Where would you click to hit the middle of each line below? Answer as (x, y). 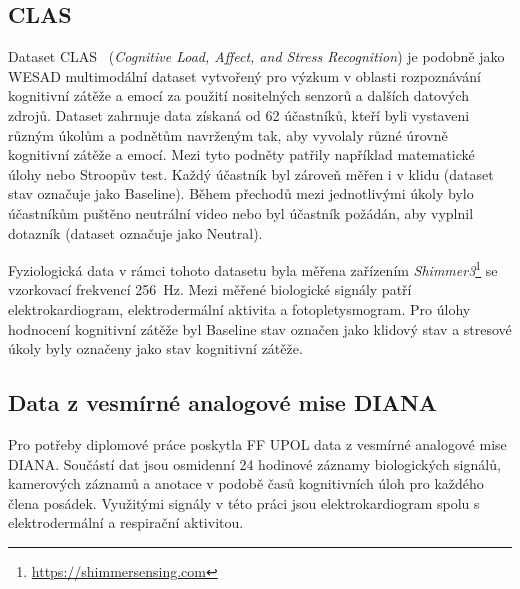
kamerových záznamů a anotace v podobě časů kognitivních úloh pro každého (246, 483)
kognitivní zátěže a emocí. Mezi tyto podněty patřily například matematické (241, 154)
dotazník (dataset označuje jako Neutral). (135, 232)
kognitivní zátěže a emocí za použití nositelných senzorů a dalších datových (239, 95)
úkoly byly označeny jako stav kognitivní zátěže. (155, 348)
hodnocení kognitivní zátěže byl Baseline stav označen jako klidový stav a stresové (260, 328)
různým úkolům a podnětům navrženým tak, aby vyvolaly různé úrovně (228, 134)
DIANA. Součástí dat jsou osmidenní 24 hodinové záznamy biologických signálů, (254, 463)
